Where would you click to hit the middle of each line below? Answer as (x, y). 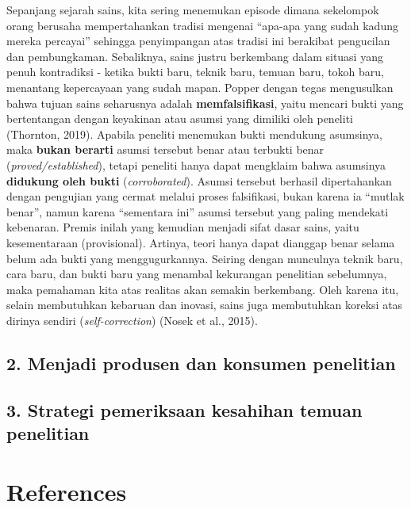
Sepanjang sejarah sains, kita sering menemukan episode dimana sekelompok (193, 10)
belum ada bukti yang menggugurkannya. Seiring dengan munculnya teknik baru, (205, 258)
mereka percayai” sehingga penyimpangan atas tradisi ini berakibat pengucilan (198, 41)
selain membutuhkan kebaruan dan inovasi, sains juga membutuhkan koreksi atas (205, 305)
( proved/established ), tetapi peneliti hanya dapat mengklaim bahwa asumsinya (196, 164)
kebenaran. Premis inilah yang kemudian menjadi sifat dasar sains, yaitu (183, 227)
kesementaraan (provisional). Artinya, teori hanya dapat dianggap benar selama (201, 242)
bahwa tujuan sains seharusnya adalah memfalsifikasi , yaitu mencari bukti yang (205, 103)
